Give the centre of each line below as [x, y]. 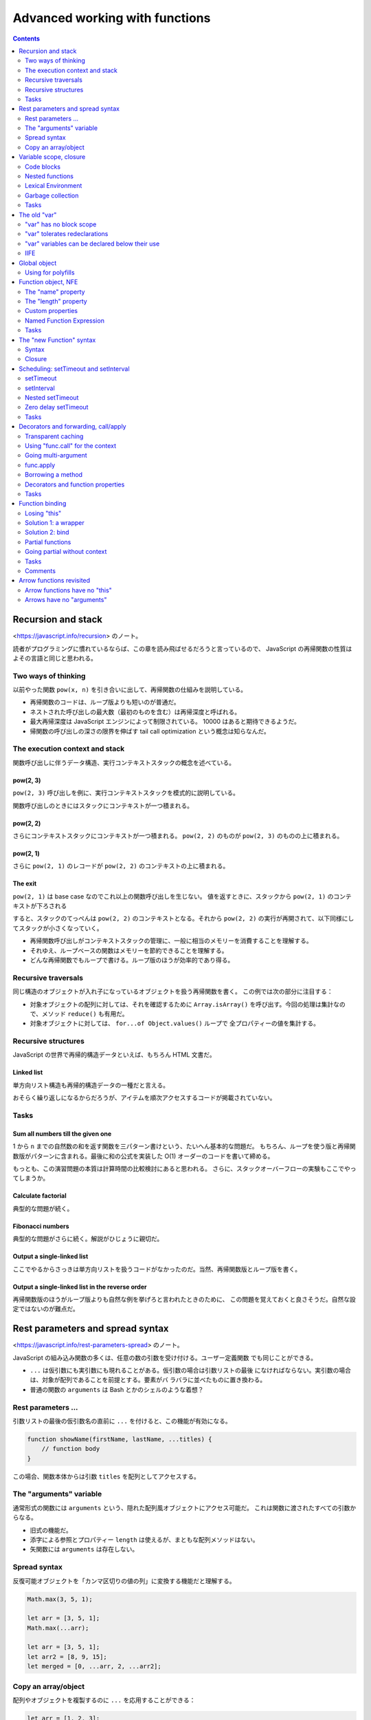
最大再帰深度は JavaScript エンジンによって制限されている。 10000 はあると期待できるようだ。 [165, 722]
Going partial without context [66, 552]
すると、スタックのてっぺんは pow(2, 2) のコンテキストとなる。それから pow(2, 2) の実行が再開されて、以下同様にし [183, 918]
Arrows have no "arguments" [66, 600]
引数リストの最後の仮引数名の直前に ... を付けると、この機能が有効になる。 [122, 1421]
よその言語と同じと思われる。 [55, 658]
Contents [26, 39]
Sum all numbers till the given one [62, 1133]
